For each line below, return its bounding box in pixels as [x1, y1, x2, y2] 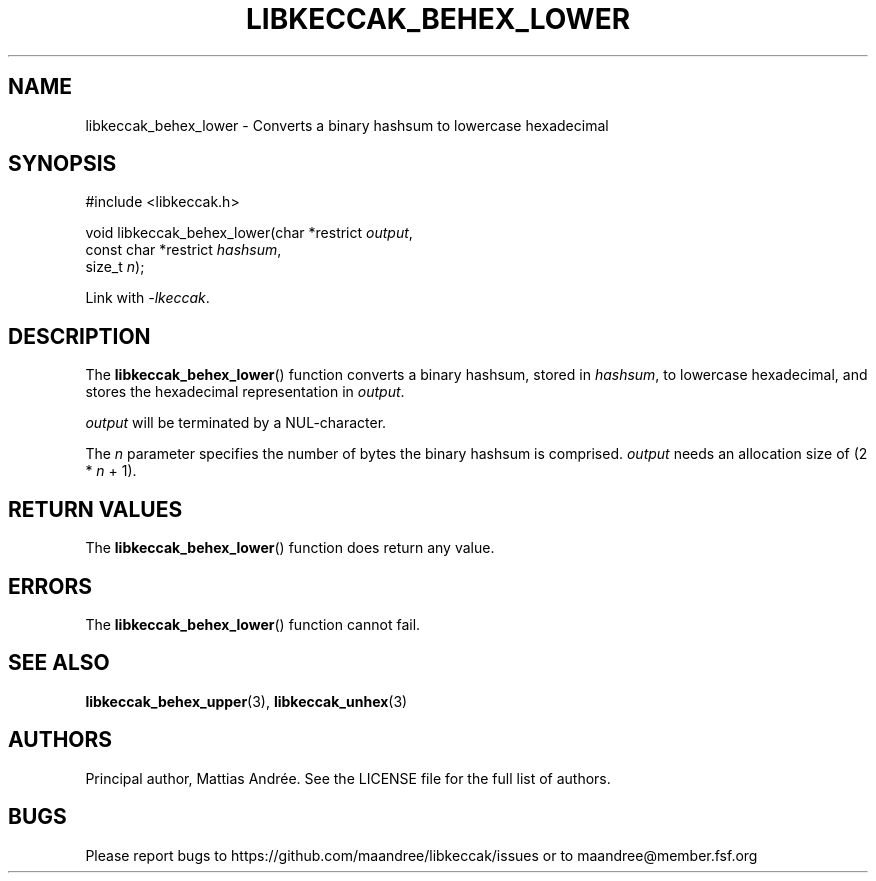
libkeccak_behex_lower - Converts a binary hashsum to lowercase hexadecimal [85, 116, 609, 134]
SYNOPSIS [8, 151, 117, 177]
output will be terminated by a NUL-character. [85, 414, 387, 432]
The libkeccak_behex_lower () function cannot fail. [85, 615, 421, 633]
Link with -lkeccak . [85, 289, 210, 307]
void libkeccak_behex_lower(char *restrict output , [85, 224, 413, 242]
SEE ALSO [8, 650, 110, 676]
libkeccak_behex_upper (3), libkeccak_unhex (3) [85, 692, 408, 710]
